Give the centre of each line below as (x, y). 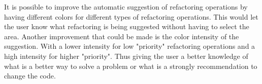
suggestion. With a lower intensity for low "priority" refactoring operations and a (130, 46)
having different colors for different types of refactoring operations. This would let (131, 16)
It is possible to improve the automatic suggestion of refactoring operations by (126, 7)
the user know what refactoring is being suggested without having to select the (127, 26)
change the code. (30, 76)
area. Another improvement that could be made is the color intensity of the (122, 36)
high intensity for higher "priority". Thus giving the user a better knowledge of (126, 56)
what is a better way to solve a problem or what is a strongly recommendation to (131, 66)
